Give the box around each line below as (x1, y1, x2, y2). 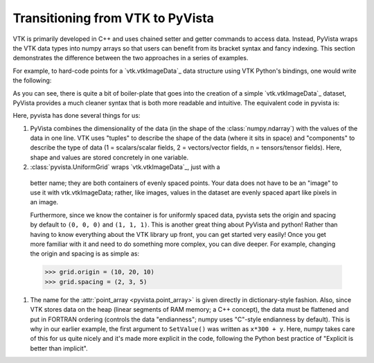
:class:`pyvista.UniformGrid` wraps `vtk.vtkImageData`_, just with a (30, 163, 221, 171)
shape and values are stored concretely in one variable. (30, 153, 189, 161)
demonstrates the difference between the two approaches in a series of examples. (12, 54, 249, 62)
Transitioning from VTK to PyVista (12, 10, 215, 26)
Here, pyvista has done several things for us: (12, 112, 141, 120)
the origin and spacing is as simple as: (30, 249, 140, 258)
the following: (12, 76, 52, 85)
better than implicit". (30, 344, 88, 353)
